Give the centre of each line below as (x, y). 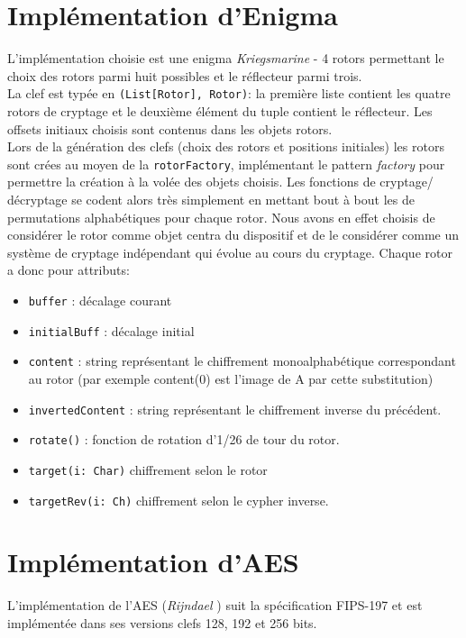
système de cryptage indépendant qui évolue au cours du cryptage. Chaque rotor (230, 252)
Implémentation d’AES (153, 562)
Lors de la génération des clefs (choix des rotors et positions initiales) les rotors (226, 146)
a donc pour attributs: (69, 270)
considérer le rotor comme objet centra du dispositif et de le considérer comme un (233, 235)
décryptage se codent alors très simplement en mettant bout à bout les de (211, 199)
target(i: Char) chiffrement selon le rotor (148, 469)
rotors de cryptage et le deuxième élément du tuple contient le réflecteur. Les (220, 110)
